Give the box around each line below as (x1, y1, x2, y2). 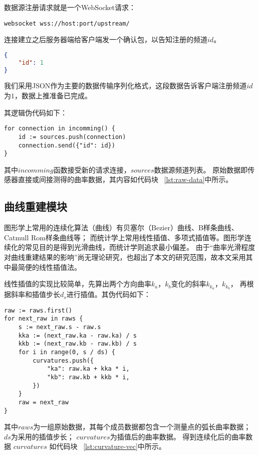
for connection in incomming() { (4, 125, 115, 132)
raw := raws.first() (4, 307, 73, 314)
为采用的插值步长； (11, 431, 74, 441)
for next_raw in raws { (4, 315, 83, 323)
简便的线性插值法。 (18, 261, 81, 272)
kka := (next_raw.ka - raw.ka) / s (18, 332, 137, 339)
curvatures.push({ (33, 357, 94, 364)
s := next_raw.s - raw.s (18, 324, 101, 331)
